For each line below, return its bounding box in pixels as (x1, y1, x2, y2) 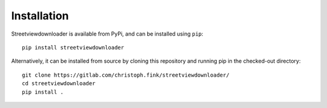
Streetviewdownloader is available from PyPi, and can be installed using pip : (11, 30, 203, 37)
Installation (11, 9, 69, 22)
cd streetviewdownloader (22, 80, 96, 87)
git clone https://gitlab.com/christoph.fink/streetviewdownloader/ (22, 71, 230, 78)
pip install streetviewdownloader (22, 44, 124, 51)
